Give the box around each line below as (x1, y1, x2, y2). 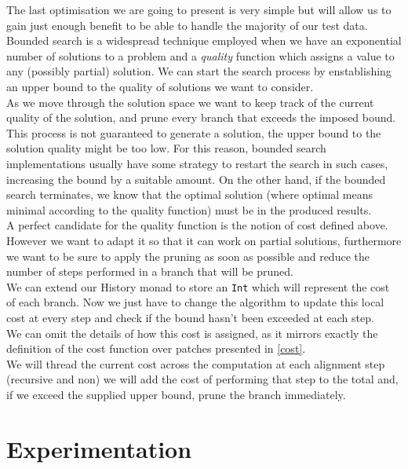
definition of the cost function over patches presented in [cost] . (6, 340, 306, 357)
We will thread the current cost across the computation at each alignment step (6, 355, 385, 372)
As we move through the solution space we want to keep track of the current (6, 93, 374, 110)
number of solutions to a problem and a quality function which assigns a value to (6, 47, 395, 64)
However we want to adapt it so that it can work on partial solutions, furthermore (6, 232, 402, 248)
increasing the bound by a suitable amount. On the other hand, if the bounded (6, 170, 386, 187)
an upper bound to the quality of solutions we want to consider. (6, 78, 314, 94)
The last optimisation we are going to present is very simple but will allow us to (6, 2, 392, 17)
